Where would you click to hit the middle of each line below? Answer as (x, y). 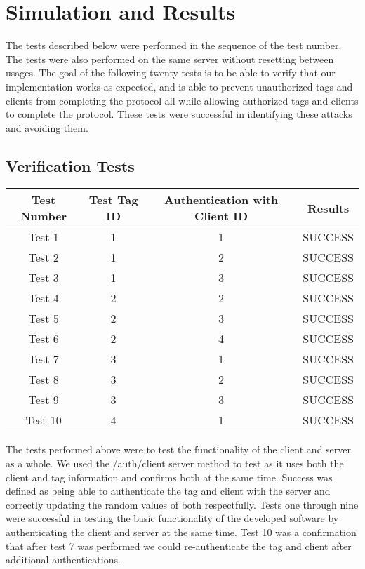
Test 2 (44, 257)
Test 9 (44, 400)
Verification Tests (70, 165)
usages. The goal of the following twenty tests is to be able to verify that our (171, 73)
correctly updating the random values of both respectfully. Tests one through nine (182, 504)
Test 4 (44, 298)
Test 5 (44, 319)
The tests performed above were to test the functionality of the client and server (179, 449)
